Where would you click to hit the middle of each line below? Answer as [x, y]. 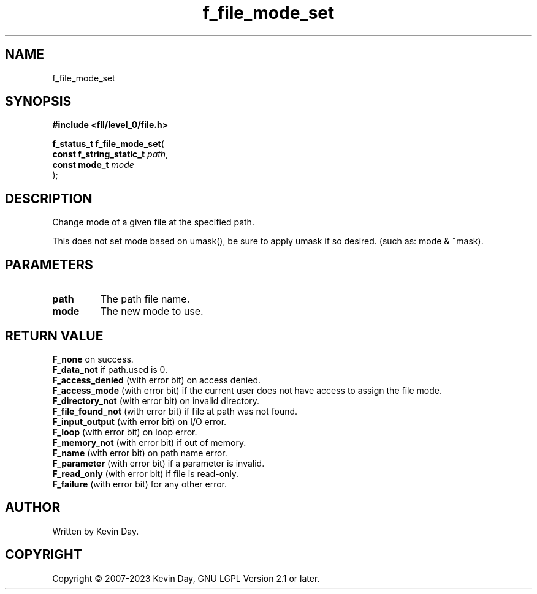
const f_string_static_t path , [110, 154]
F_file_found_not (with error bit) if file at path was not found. [175, 411]
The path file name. [145, 299]
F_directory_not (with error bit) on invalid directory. [156, 400]
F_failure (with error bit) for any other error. [140, 484]
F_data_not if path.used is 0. [110, 369]
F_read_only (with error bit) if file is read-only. [146, 473]
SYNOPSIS [38, 102]
